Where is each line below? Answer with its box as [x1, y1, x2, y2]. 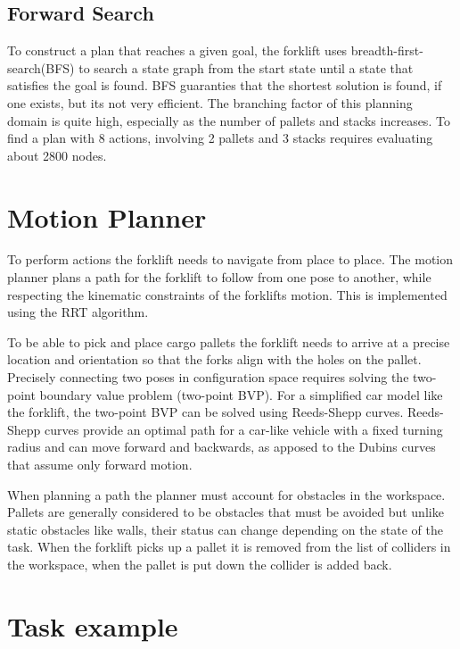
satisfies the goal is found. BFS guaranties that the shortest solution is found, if [7, 76, 442, 95]
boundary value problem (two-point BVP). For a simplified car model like [39, 385, 443, 404]
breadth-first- [350, 41, 423, 60]
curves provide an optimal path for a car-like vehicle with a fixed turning [45, 420, 443, 438]
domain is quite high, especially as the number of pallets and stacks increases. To [7, 111, 450, 129]
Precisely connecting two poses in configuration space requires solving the [7, 368, 409, 387]
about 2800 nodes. [7, 146, 107, 164]
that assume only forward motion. [7, 455, 193, 474]
